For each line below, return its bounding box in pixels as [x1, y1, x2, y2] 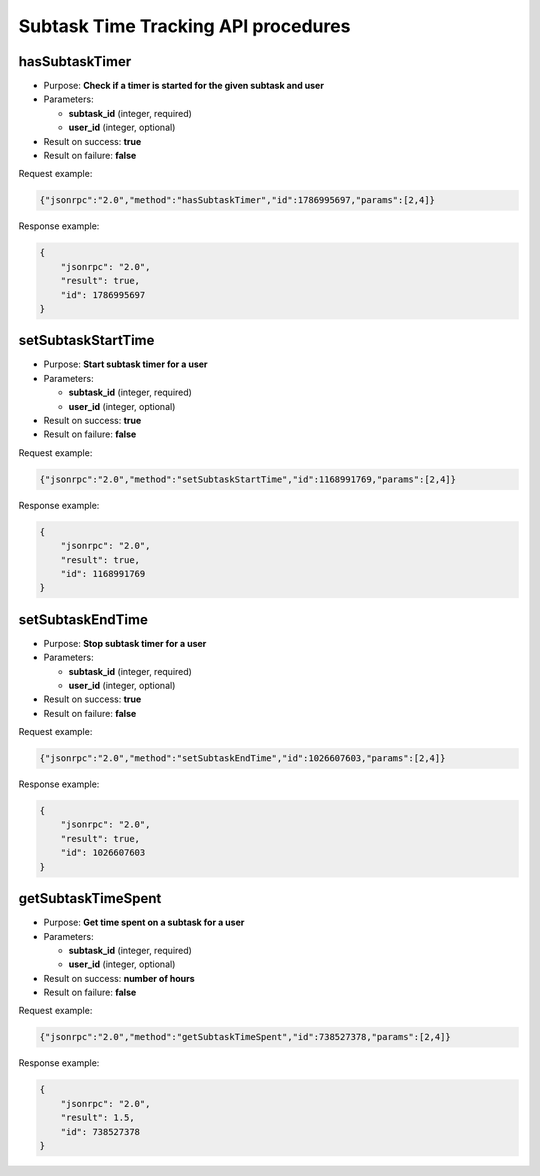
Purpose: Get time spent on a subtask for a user [43, 916, 245, 929]
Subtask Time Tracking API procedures [18, 15, 351, 37]
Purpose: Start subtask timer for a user [43, 358, 209, 370]
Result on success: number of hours [43, 972, 195, 984]
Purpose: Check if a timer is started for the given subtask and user [43, 80, 325, 92]
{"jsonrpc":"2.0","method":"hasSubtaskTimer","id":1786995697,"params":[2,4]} [39, 195, 435, 206]
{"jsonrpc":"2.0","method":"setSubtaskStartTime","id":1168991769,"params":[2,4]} [39, 473, 457, 485]
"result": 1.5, [60, 1112, 135, 1124]
